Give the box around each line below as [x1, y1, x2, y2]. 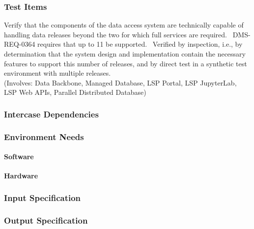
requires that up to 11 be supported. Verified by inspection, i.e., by [37, 39, 243, 49]
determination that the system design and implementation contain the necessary [4, 49, 246, 58]
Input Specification [4, 191, 81, 203]
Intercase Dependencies [4, 108, 99, 120]
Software [4, 151, 34, 162]
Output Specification [4, 214, 88, 226]
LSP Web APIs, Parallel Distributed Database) [4, 87, 146, 97]
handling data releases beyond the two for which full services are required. [4, 29, 227, 39]
